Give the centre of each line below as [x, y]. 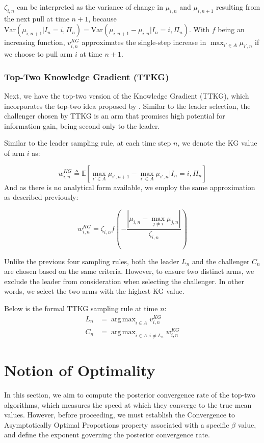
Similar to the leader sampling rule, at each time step [88, 143]
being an [231, 29]
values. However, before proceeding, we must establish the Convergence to [120, 415]
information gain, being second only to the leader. [82, 125]
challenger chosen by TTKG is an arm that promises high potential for [115, 116]
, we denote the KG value [217, 143]
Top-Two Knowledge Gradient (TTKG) [87, 76]
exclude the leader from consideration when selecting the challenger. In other [124, 281]
